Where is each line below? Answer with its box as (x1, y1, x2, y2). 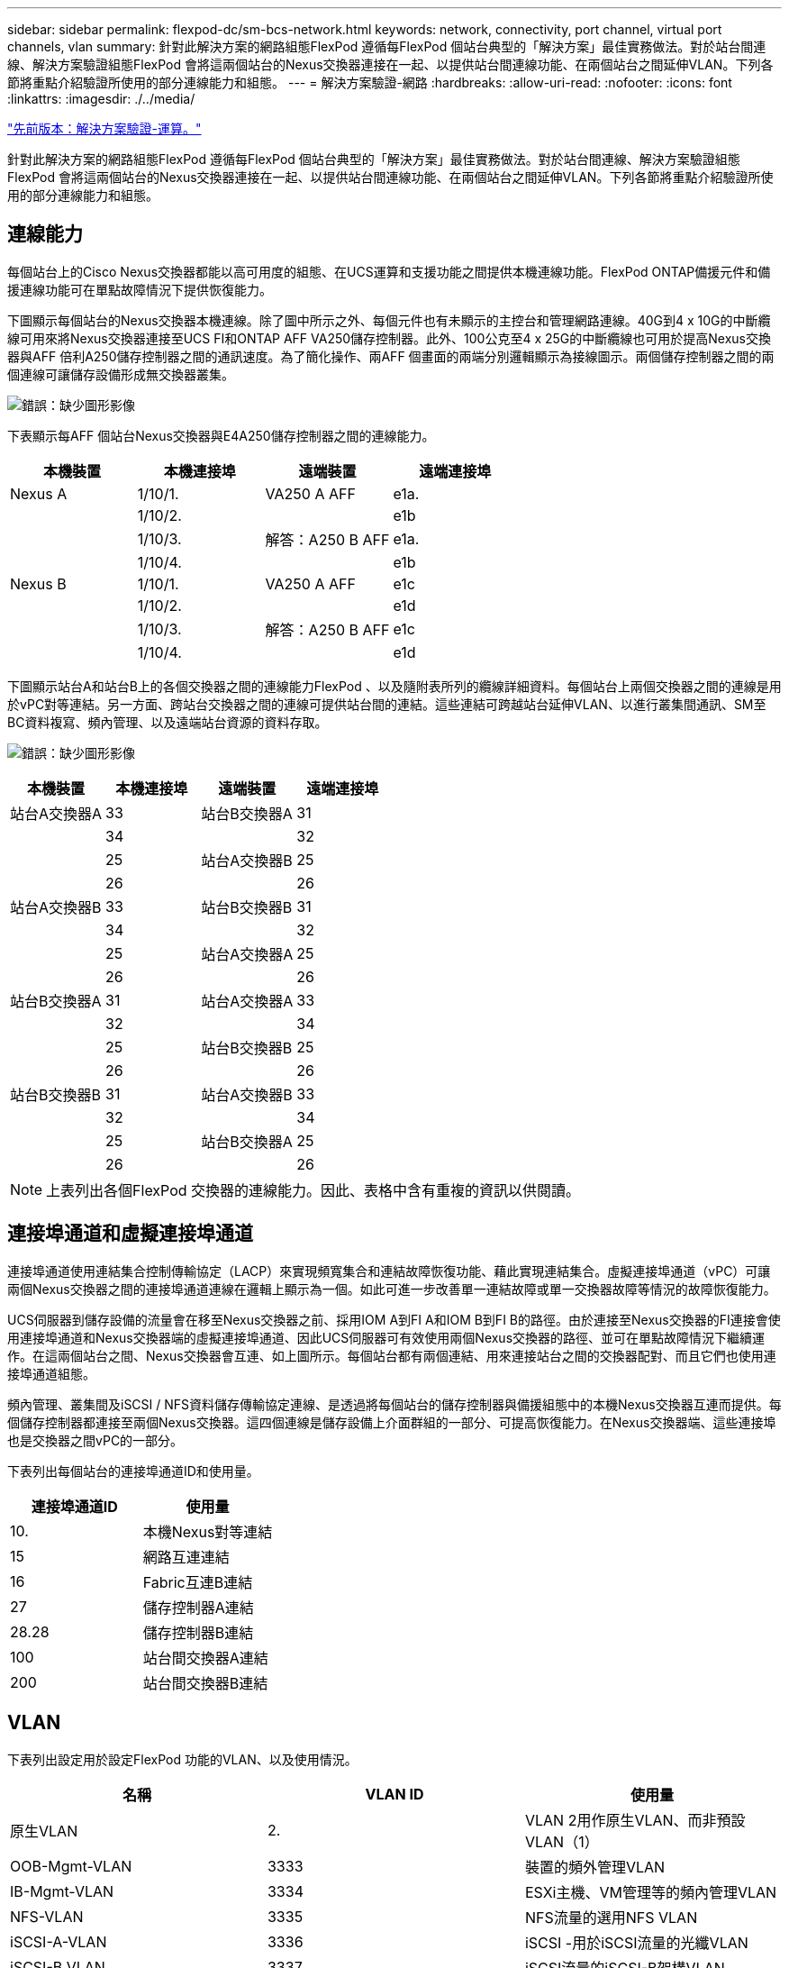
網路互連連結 (142, 1547, 230, 1566)
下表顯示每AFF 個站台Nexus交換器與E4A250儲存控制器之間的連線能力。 (7, 427, 435, 443)
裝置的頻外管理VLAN (524, 1857, 666, 1876)
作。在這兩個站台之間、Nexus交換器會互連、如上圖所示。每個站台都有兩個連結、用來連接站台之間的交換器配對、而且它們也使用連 (7, 1347, 776, 1363)
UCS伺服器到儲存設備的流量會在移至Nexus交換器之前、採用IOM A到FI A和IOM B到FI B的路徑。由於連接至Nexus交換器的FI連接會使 (7, 1311, 781, 1327)
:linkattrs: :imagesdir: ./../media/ (7, 91, 195, 106)
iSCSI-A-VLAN (10, 1932, 107, 1951)
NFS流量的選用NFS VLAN (524, 1908, 698, 1927)
